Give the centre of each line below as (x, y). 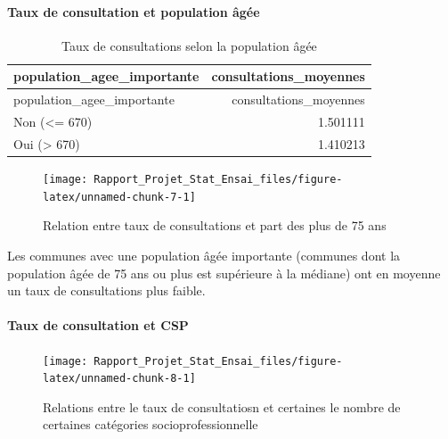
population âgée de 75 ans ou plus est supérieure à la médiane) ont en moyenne (224, 273)
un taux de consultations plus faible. (106, 290)
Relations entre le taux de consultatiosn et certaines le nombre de (222, 406)
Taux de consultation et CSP (98, 325)
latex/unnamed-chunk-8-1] (119, 379)
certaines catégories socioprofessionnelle (151, 424)
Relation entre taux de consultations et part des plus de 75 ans (215, 225)
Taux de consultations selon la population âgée (189, 45)
